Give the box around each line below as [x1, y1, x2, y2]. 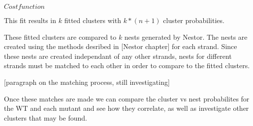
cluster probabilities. [163, 15, 224, 25]
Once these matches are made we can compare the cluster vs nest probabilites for [4, 93, 250, 103]
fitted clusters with [64, 15, 121, 25]
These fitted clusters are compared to [4, 31, 117, 42]
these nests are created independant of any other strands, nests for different [4, 50, 232, 61]
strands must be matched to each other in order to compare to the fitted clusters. [4, 60, 250, 71]
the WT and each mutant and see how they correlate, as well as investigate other [4, 103, 249, 113]
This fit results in [4, 15, 57, 25]
